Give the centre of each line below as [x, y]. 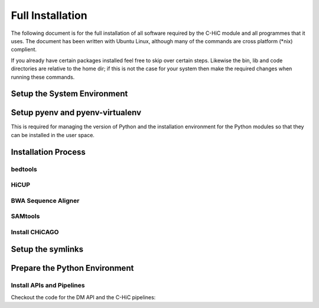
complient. [24, 50]
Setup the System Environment [69, 94]
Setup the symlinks [47, 249]
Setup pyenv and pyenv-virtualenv [76, 113]
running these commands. [43, 77]
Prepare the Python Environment [72, 268]
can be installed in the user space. [53, 135]
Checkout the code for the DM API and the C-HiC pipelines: [83, 297]
